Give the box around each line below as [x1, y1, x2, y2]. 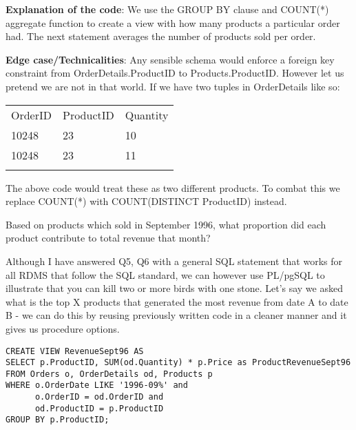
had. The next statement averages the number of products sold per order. [6, 29, 316, 43]
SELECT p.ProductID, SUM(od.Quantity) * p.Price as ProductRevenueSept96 [6, 358, 351, 368]
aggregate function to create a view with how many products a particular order [6, 15, 340, 30]
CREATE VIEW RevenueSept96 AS [6, 346, 144, 356]
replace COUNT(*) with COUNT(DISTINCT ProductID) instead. [6, 194, 287, 208]
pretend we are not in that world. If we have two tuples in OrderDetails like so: [6, 79, 340, 93]
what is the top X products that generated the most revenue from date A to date [6, 294, 348, 309]
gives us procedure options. [6, 321, 120, 335]
